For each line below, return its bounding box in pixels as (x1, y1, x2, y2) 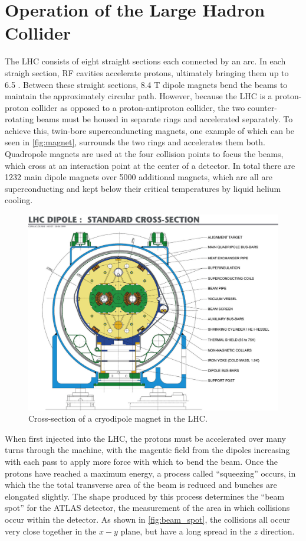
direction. (260, 524, 295, 537)
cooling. (5, 194, 33, 206)
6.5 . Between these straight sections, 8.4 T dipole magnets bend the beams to (5, 78, 288, 90)
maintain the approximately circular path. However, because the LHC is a (5, 90, 272, 102)
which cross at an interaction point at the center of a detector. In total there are (5, 159, 295, 171)
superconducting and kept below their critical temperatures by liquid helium (5, 182, 281, 194)
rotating (5, 113, 34, 125)
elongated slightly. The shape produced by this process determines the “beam (5, 490, 285, 502)
